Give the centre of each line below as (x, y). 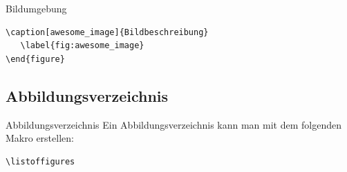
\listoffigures (40, 161)
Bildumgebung (36, 8)
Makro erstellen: (40, 138)
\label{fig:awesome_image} (82, 46)
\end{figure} (35, 59)
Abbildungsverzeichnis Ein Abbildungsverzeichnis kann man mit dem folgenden (173, 124)
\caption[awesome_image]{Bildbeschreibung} (107, 32)
